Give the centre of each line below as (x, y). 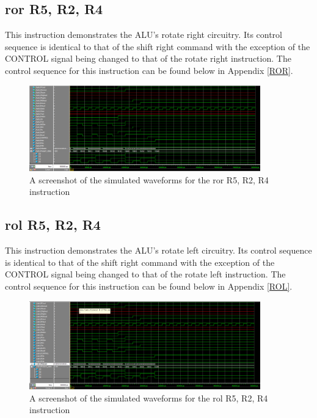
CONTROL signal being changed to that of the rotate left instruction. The (145, 274)
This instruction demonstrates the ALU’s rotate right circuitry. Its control (144, 35)
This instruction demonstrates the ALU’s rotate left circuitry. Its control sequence (158, 250)
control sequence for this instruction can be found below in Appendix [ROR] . (149, 70)
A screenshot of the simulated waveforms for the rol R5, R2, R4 (149, 398)
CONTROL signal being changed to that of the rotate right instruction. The (148, 58)
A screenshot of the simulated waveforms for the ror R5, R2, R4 (149, 179)
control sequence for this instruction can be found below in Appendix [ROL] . (149, 286)
